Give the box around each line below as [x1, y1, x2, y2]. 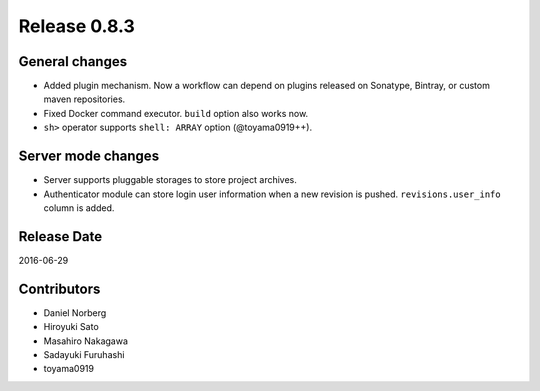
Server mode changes [18, 148, 160, 165]
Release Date [18, 228, 103, 245]
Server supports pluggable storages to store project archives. [43, 174, 297, 186]
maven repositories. [43, 93, 126, 105]
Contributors [18, 280, 101, 297]
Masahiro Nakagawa [43, 335, 129, 347]
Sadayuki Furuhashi [43, 348, 125, 360]
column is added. [43, 201, 115, 214]
